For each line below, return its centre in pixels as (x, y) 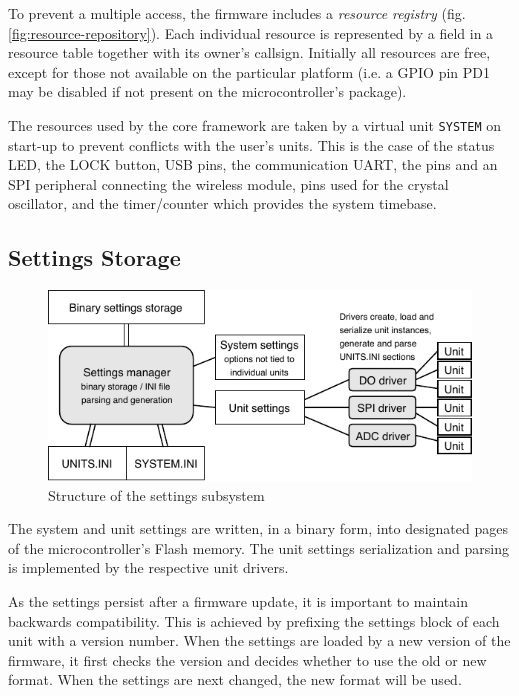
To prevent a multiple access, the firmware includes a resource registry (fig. (237, 13)
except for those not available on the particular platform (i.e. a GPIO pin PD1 (249, 71)
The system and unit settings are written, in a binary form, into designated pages (258, 528)
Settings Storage (94, 257)
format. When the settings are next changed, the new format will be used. (235, 679)
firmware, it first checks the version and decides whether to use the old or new (247, 659)
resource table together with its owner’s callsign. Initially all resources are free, (249, 52)
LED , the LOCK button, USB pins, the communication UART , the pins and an (253, 164)
